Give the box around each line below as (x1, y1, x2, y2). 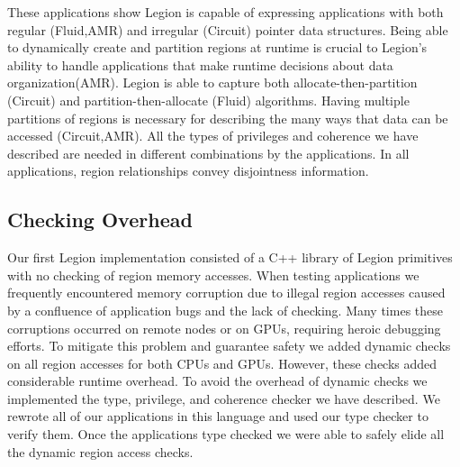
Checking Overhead (7, 206, 193, 233)
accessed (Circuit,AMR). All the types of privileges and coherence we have (7, 126, 419, 145)
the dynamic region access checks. (7, 442, 194, 461)
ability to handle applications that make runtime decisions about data (7, 55, 393, 74)
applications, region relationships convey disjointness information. (7, 161, 369, 180)
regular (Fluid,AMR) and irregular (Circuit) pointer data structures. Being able (7, 20, 448, 39)
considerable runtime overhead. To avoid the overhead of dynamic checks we (7, 371, 428, 390)
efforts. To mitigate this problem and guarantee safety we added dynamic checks (7, 336, 451, 355)
